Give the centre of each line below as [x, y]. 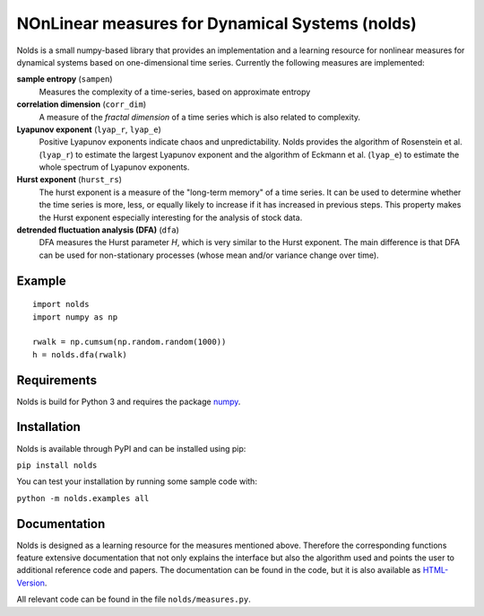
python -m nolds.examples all [83, 498]
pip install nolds [57, 465]
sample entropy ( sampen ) [65, 79]
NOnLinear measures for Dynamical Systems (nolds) [216, 23]
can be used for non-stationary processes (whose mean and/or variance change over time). [209, 255]
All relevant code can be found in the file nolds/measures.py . [134, 599]
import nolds [61, 304]
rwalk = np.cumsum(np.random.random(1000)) [130, 342]
